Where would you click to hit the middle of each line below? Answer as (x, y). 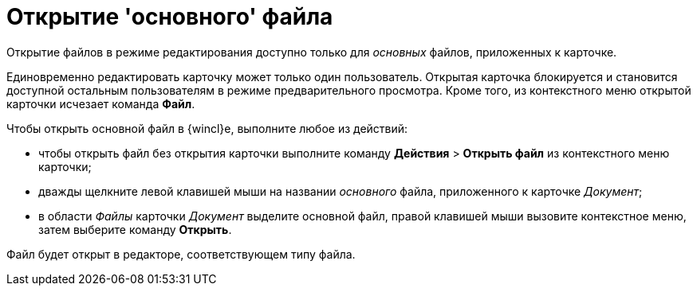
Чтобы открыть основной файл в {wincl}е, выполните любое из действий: (207, 128)
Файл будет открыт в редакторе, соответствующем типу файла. (181, 254)
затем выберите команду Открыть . (135, 229)
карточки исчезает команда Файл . (101, 103)
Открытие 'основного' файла (170, 17)
